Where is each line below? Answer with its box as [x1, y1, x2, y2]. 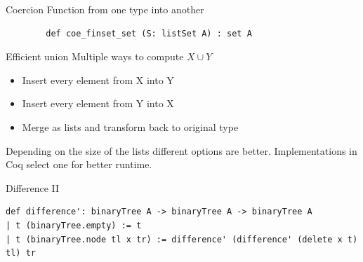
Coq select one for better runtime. [6, 157, 152, 172]
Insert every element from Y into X [22, 96, 174, 111]
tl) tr [6, 248, 36, 258]
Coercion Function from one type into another [6, 2, 204, 16]
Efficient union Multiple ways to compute [6, 49, 184, 64]
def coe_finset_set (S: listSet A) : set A [46, 28, 252, 39]
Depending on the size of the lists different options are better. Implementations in [6, 143, 357, 158]
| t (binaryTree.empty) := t [6, 220, 142, 230]
